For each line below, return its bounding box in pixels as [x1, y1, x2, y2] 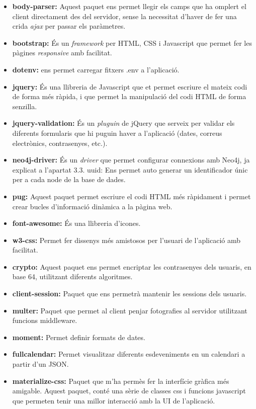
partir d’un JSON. [12, 359, 69, 369]
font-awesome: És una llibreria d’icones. [12, 218, 141, 228]
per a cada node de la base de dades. [12, 174, 126, 185]
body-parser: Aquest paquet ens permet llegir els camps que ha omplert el [12, 1, 246, 11]
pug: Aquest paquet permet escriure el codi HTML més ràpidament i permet [12, 191, 251, 201]
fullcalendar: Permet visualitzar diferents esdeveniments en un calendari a [12, 349, 245, 359]
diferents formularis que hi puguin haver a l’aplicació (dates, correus [12, 127, 222, 138]
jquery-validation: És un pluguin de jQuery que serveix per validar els [12, 118, 235, 128]
